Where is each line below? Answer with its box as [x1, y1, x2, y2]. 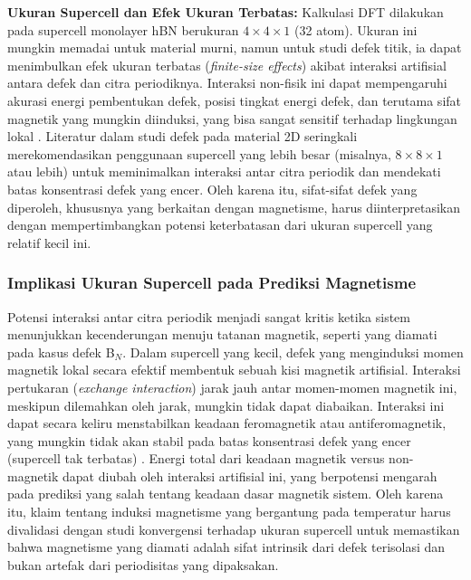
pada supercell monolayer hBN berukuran [7, 20, 239, 39]
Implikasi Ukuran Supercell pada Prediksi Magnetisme [7, 271, 417, 294]
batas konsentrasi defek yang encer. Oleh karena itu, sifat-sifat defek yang [7, 179, 418, 198]
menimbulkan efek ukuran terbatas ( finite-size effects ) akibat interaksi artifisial [7, 55, 447, 74]
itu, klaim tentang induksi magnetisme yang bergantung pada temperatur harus [7, 502, 451, 521]
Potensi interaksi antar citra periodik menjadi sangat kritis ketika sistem [7, 307, 410, 326]
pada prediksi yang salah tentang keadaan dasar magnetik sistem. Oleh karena [7, 484, 444, 503]
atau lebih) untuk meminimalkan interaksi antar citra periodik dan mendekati [7, 162, 441, 181]
